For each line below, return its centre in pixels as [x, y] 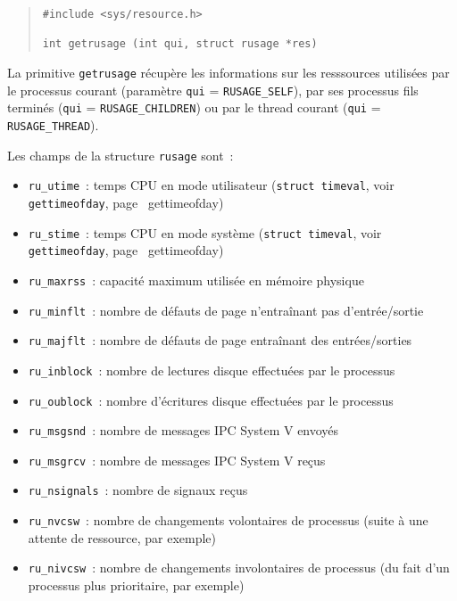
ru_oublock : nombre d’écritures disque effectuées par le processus [211, 400]
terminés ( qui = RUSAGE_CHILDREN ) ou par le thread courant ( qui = [194, 107]
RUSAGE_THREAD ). [53, 124]
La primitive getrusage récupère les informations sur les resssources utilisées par [228, 72]
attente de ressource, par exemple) [122, 537]
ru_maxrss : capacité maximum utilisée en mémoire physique [196, 280]
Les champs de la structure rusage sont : [120, 155]
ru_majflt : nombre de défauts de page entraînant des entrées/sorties [220, 340]
